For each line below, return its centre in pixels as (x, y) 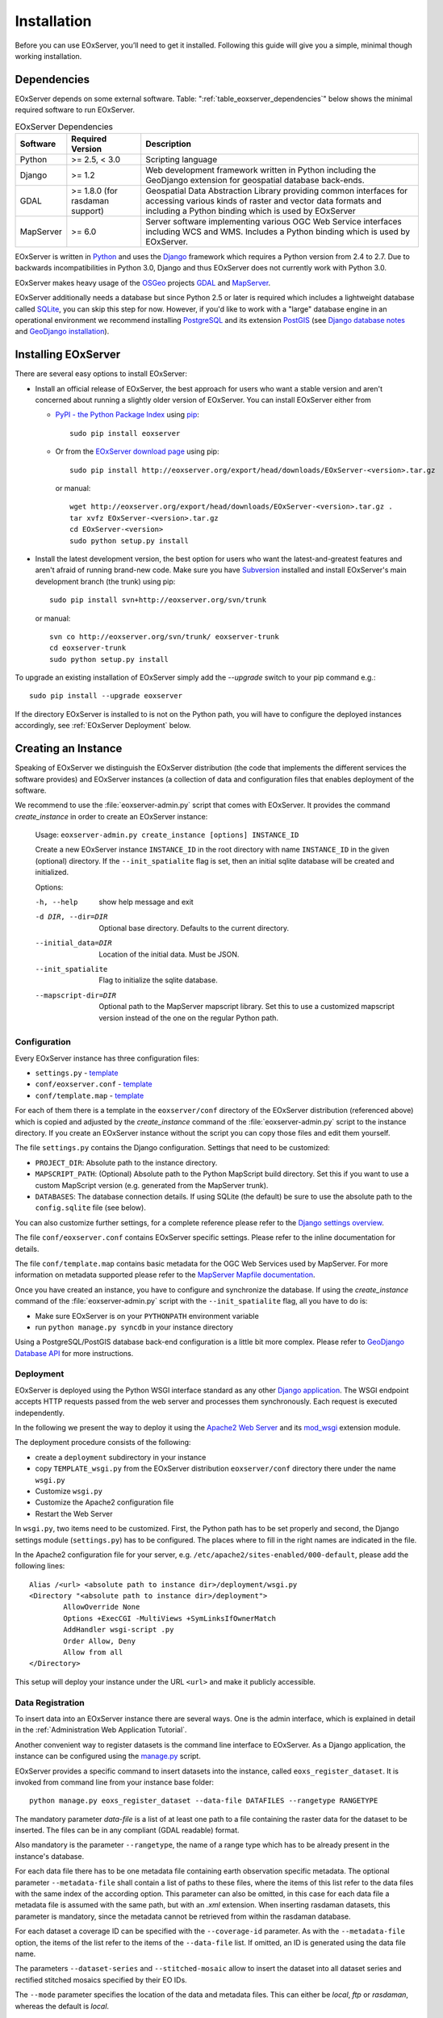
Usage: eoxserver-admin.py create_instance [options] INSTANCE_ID (167, 835)
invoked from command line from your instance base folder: (114, 1782)
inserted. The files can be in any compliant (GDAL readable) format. (127, 1830)
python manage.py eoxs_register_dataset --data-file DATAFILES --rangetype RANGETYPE (204, 1801)
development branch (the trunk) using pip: (105, 581)
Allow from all (93, 1652)
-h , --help (56, 902)
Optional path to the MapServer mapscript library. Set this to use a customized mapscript (247, 1007)
